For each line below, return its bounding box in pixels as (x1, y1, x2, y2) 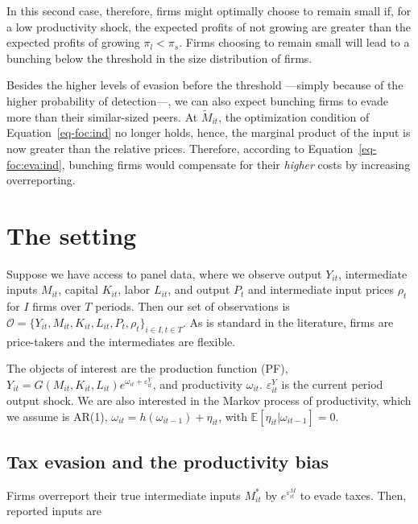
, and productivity (152, 375, 243, 392)
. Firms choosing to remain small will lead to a (179, 34, 410, 51)
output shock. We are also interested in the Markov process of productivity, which (6, 392, 412, 408)
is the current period (281, 375, 383, 392)
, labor (118, 281, 151, 298)
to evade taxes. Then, (300, 486, 407, 503)
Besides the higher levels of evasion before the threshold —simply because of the (6, 76, 404, 93)
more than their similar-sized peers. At (6, 108, 198, 125)
